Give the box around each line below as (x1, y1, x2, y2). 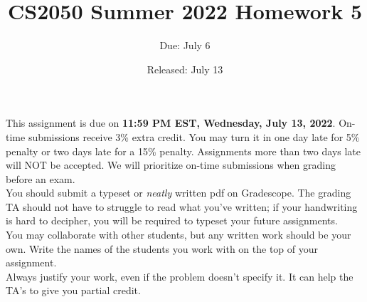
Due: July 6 (159, 38, 211, 53)
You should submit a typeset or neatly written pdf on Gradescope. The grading (6, 185, 351, 200)
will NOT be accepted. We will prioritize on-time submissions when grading (6, 157, 336, 172)
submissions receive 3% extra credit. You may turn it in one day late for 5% (28, 129, 360, 144)
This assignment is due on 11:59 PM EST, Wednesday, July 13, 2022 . (6, 115, 336, 130)
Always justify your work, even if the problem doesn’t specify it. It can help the (6, 269, 353, 283)
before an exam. (6, 171, 75, 186)
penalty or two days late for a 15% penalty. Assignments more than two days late (6, 143, 361, 158)
